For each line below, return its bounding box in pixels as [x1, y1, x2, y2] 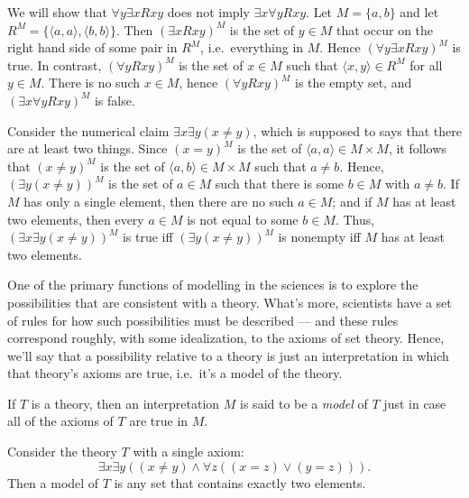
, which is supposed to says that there [253, 121, 462, 140]
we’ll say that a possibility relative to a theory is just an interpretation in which [7, 346, 449, 364]
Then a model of [7, 473, 99, 492]
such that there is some [215, 174, 345, 193]
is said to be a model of [240, 393, 368, 412]
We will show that [7, 3, 107, 21]
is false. [94, 90, 135, 109]
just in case [383, 393, 446, 412]
